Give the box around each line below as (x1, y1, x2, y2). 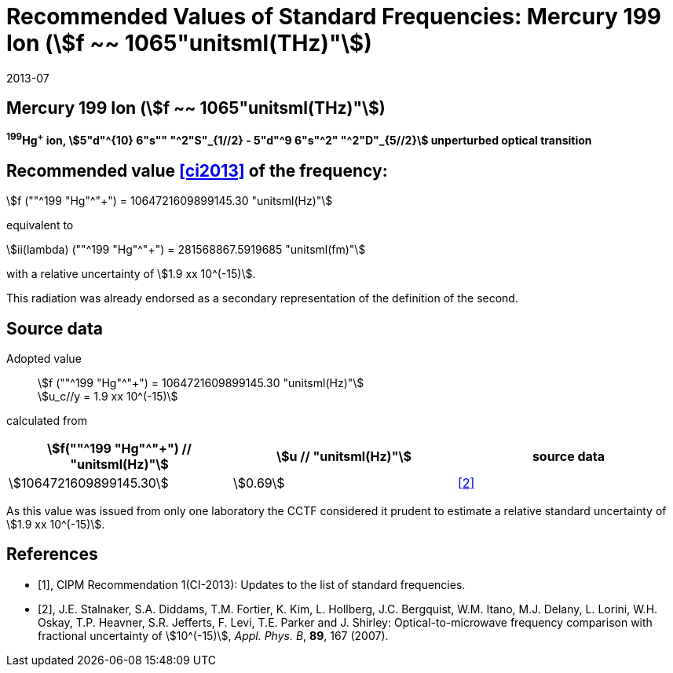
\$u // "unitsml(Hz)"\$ (276, 448, 411, 464)
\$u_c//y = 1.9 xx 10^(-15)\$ (38, 389, 178, 403)
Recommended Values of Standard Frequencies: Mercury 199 (6, 3, 662, 30)
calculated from (6, 413, 87, 427)
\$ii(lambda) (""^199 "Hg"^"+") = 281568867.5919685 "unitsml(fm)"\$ (6, 243, 366, 257)
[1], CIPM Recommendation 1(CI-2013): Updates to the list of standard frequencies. (38, 577, 466, 591)
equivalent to (6, 218, 74, 232)
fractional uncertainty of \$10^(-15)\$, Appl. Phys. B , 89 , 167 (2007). (38, 628, 389, 642)
